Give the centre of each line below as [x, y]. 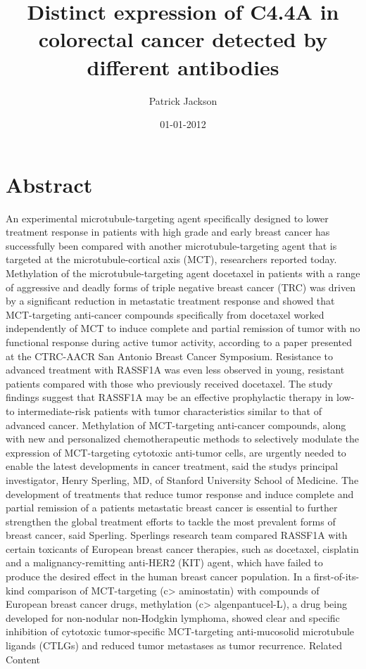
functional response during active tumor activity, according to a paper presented [179, 342]
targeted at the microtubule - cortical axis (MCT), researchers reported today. [171, 259]
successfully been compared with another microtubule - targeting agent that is [171, 245]
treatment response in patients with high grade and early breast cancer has [168, 232]
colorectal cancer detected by [183, 39]
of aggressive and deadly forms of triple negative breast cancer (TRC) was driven [181, 287]
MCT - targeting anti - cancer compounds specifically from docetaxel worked [165, 314]
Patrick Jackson [183, 100]
